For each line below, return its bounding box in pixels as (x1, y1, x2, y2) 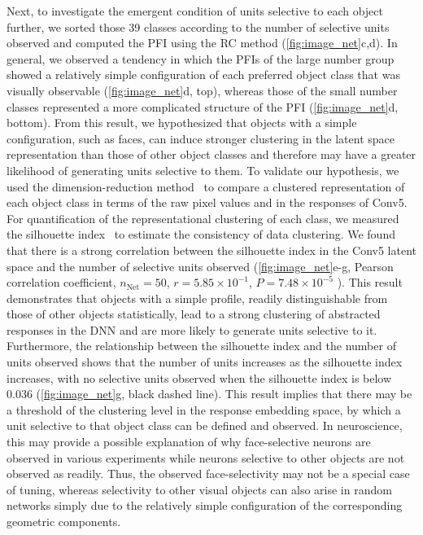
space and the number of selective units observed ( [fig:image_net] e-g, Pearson (7, 257, 394, 274)
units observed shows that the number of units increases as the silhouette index (7, 353, 403, 371)
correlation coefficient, (7, 274, 116, 291)
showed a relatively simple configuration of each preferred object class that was (7, 66, 400, 83)
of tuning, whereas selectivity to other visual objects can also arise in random (7, 480, 392, 498)
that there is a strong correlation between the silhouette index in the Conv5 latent (7, 241, 416, 258)
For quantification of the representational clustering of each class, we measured (7, 209, 399, 226)
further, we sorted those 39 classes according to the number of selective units (7, 18, 390, 35)
